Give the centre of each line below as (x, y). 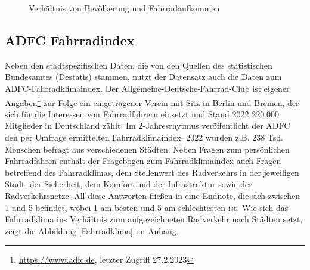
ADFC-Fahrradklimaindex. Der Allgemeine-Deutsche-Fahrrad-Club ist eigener (147, 88)
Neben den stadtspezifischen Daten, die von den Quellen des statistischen (139, 65)
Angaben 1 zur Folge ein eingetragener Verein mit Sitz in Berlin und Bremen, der (152, 101)
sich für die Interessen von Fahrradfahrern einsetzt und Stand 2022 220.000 (142, 114)
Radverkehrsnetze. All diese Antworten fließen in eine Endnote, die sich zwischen (153, 195)
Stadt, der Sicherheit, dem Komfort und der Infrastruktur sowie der (128, 184)
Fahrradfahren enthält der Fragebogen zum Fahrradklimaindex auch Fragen (143, 161)
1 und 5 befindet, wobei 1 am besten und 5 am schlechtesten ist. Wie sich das (147, 207)
